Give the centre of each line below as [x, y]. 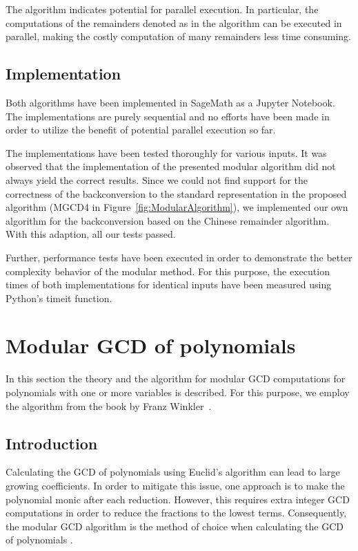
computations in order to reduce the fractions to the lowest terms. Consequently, [176, 513]
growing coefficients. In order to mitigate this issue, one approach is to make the [175, 485]
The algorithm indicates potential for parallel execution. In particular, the [162, 9]
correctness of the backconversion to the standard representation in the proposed [176, 193]
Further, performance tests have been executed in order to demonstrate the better [179, 257]
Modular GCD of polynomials [151, 345]
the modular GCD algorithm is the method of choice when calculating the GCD [175, 526]
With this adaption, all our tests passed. [91, 234]
